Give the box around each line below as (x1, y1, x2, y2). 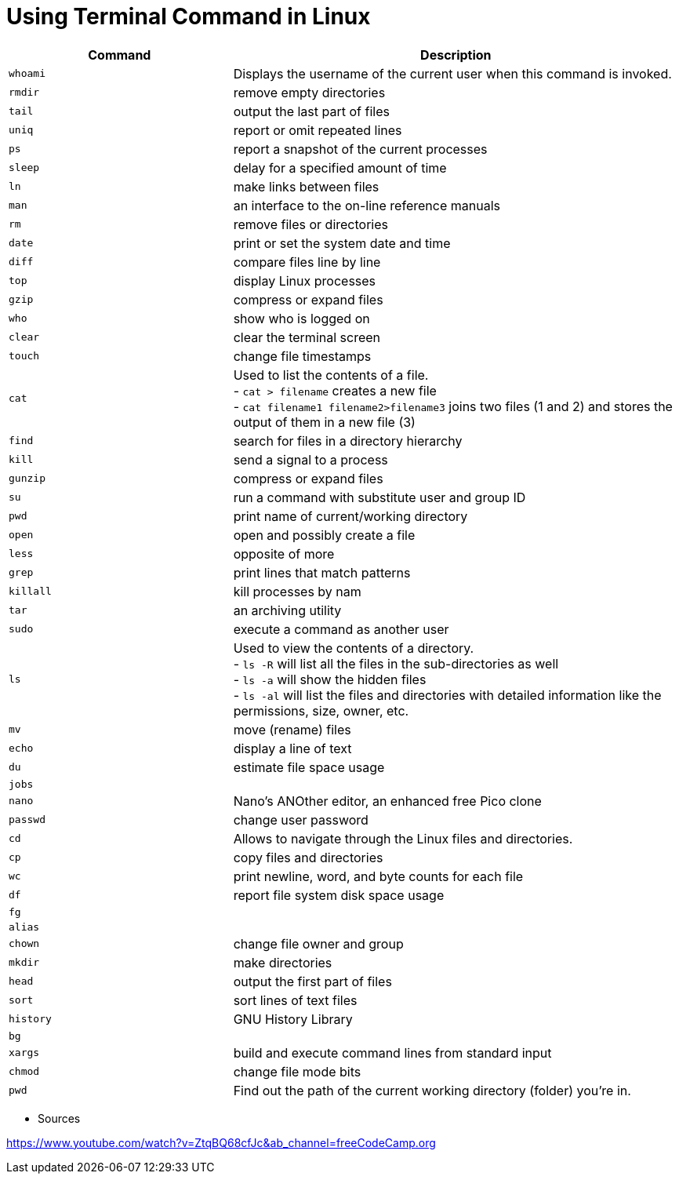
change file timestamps (233, 348, 372, 364)
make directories (233, 954, 332, 971)
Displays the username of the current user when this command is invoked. (233, 65, 672, 82)
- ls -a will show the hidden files (233, 671, 427, 687)
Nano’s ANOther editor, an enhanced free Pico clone (233, 792, 542, 809)
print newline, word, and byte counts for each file (233, 868, 524, 884)
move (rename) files (233, 721, 351, 737)
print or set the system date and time (233, 235, 451, 251)
